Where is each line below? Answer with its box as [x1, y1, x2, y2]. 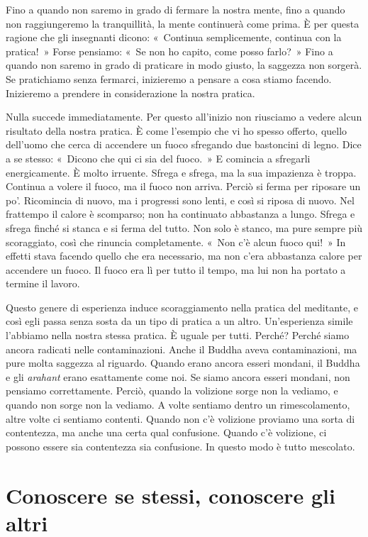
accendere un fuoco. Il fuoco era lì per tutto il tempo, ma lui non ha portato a [6, 262, 346, 277]
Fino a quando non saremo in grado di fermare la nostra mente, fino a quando [6, 2, 345, 16]
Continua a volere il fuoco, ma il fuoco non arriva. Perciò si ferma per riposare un [6, 179, 361, 194]
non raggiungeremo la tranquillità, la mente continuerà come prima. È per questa [6, 16, 359, 31]
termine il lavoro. [6, 276, 80, 291]
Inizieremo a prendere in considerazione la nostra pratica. [6, 85, 255, 100]
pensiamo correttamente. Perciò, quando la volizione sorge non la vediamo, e [6, 383, 338, 398]
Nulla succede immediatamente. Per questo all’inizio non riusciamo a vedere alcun [6, 109, 362, 124]
